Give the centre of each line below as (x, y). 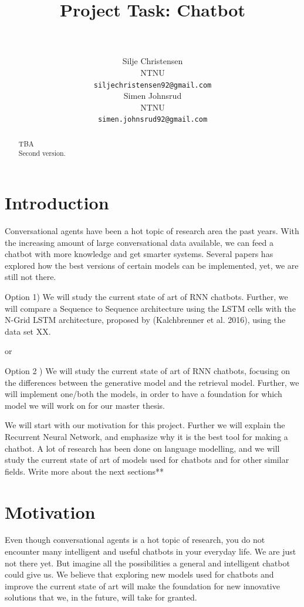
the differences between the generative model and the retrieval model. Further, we (152, 382)
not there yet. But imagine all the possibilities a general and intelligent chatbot (147, 563)
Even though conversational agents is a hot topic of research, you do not (135, 540)
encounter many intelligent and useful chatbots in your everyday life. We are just (151, 551)
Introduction (57, 203)
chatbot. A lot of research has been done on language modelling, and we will (142, 448)
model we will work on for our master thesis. (85, 405)
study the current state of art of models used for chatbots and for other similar (147, 460)
